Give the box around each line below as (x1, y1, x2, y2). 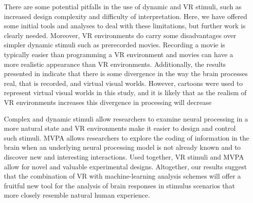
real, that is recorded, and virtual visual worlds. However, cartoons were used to (4, 78, 243, 88)
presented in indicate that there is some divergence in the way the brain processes (4, 68, 248, 79)
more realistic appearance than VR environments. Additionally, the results (4, 59, 226, 69)
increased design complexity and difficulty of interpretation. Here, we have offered (4, 11, 248, 21)
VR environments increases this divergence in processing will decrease (4, 97, 212, 107)
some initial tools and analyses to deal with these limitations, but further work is (4, 20, 246, 31)
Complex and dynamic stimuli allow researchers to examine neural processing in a (4, 113, 248, 123)
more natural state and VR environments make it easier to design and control (4, 123, 236, 133)
